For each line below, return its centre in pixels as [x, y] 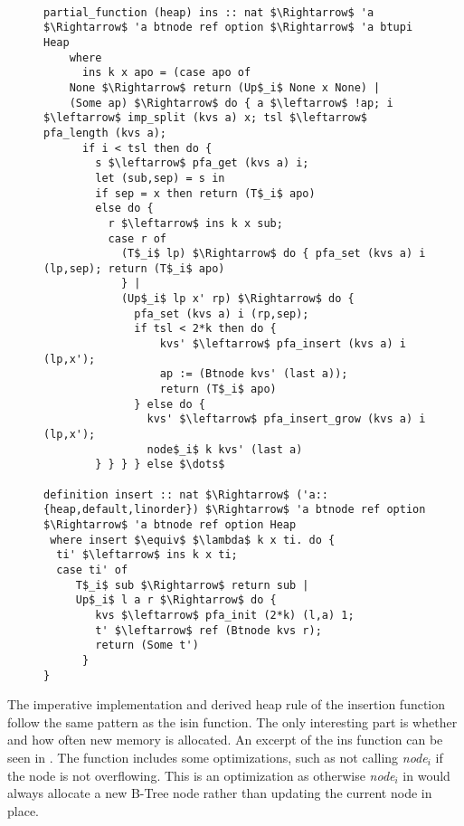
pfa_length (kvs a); [105, 133]
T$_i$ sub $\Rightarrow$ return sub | [192, 585]
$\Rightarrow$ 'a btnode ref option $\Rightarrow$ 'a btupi [228, 28]
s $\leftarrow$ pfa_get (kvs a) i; [202, 163]
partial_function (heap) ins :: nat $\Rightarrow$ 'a [209, 12]
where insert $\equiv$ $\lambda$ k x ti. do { [193, 540]
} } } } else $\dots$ [160, 465]
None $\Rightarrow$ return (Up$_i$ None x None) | [225, 87]
